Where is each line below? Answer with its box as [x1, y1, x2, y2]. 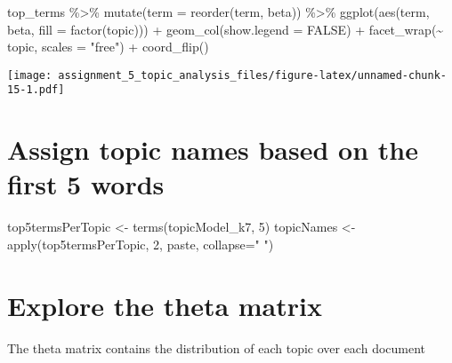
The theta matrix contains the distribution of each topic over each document [7, 338, 426, 357]
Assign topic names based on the [7, 131, 418, 168]
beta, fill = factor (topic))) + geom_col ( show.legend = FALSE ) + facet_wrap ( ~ [7, 20, 444, 38]
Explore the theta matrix [7, 287, 322, 323]
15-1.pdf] [7, 83, 65, 97]
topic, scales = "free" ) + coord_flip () [7, 37, 209, 56]
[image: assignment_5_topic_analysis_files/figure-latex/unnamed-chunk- [7, 68, 447, 82]
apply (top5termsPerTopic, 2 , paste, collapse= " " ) [7, 235, 274, 253]
